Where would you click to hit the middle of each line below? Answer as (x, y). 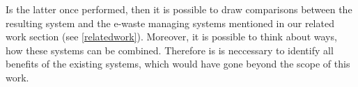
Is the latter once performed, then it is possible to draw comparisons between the (179, 9)
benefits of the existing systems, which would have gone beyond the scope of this (178, 64)
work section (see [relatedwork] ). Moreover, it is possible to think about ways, (171, 37)
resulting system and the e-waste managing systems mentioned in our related (170, 23)
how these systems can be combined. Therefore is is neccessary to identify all (170, 50)
